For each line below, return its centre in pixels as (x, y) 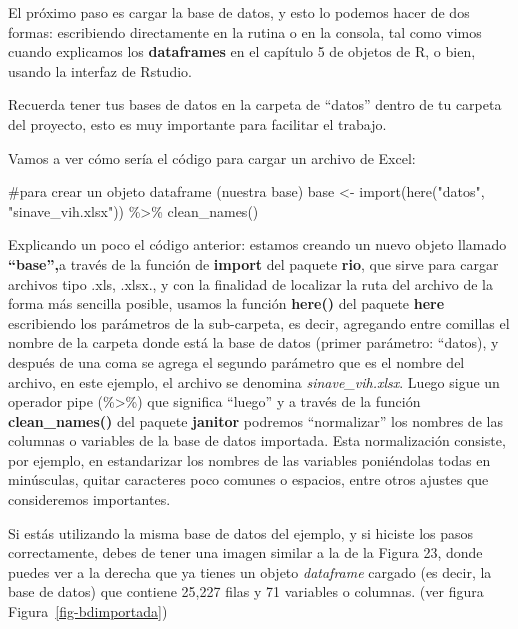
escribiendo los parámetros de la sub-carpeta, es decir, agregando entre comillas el (259, 322)
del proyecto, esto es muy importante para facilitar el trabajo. (197, 123)
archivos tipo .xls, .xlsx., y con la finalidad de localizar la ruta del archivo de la (250, 283)
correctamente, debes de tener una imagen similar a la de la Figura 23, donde (245, 552)
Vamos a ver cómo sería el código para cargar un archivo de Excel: (212, 157)
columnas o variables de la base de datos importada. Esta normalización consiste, (257, 440)
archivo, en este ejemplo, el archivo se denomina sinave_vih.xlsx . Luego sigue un (254, 381)
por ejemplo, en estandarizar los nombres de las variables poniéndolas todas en (249, 459)
